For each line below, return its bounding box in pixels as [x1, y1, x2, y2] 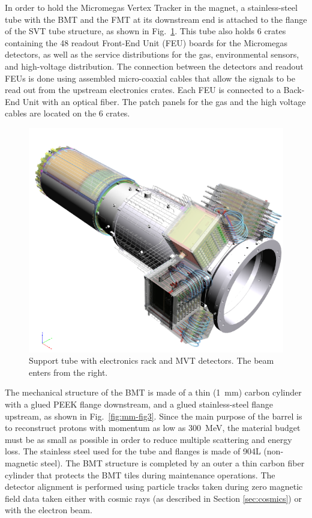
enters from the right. [29, 366, 108, 378]
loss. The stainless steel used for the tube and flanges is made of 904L [5, 445, 261, 457]
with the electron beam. [5, 504, 92, 516]
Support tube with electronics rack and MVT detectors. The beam [29, 354, 274, 367]
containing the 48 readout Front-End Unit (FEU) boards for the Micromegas [5, 36, 287, 49]
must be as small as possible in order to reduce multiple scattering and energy [5, 433, 292, 445]
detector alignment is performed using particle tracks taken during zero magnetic [5, 480, 303, 493]
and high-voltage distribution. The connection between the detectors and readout [5, 59, 304, 72]
